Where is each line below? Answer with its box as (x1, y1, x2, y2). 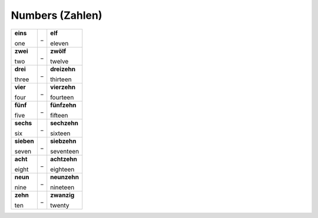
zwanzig (50, 191, 75, 199)
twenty (50, 201, 69, 209)
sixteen (50, 129, 71, 137)
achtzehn (50, 155, 78, 163)
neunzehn (50, 173, 79, 181)
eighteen (50, 165, 75, 173)
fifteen (50, 111, 68, 119)
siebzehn (50, 137, 77, 145)
